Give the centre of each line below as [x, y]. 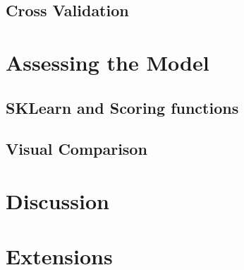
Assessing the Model [108, 62]
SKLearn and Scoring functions [122, 107]
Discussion [57, 200]
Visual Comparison [77, 149]
